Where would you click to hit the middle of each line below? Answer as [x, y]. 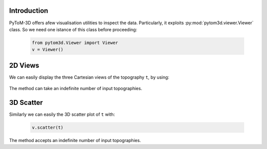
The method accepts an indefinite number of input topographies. [75, 141]
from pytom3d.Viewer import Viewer [75, 43]
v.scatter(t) [48, 128]
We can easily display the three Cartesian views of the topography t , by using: [89, 77]
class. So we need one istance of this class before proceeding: [73, 29]
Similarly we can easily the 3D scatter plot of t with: [62, 114]
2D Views [24, 65]
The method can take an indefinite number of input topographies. [76, 89]
